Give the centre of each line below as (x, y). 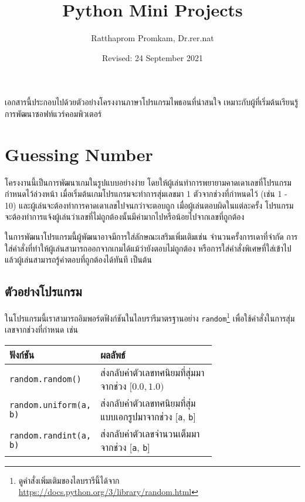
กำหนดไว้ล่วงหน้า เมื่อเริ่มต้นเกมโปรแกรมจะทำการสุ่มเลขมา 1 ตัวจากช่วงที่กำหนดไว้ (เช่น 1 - (146, 194)
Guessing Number (79, 154)
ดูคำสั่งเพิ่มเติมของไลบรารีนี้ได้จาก (69, 480)
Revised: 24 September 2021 (152, 57)
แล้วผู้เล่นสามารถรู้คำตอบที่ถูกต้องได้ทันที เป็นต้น (78, 260)
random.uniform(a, (50, 405)
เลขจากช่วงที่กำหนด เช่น (41, 329)
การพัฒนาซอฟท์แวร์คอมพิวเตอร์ (53, 113)
